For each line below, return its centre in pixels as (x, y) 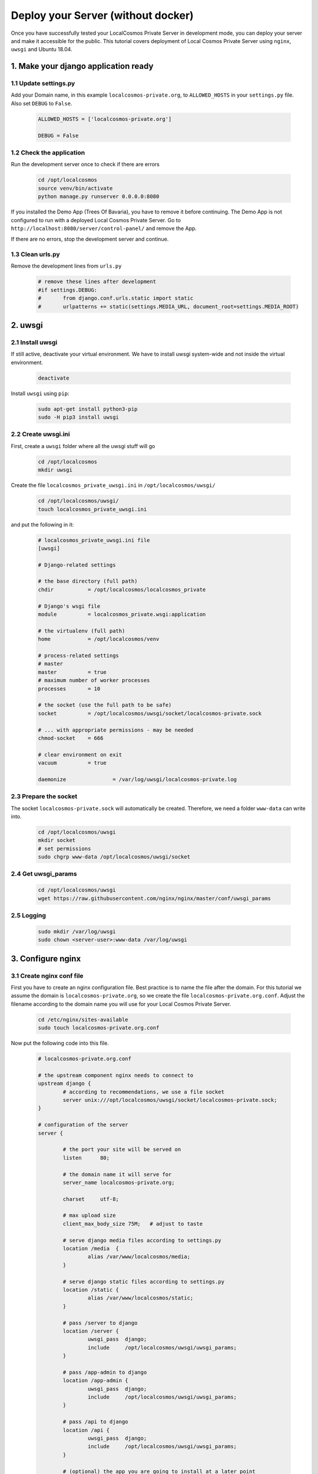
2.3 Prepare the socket (44, 797)
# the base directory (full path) (88, 581)
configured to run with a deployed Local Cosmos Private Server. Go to (96, 220)
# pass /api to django (96, 1422)
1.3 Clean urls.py (35, 255)
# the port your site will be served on (122, 1149)
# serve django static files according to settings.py (144, 1281)
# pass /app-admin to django (105, 1372)
